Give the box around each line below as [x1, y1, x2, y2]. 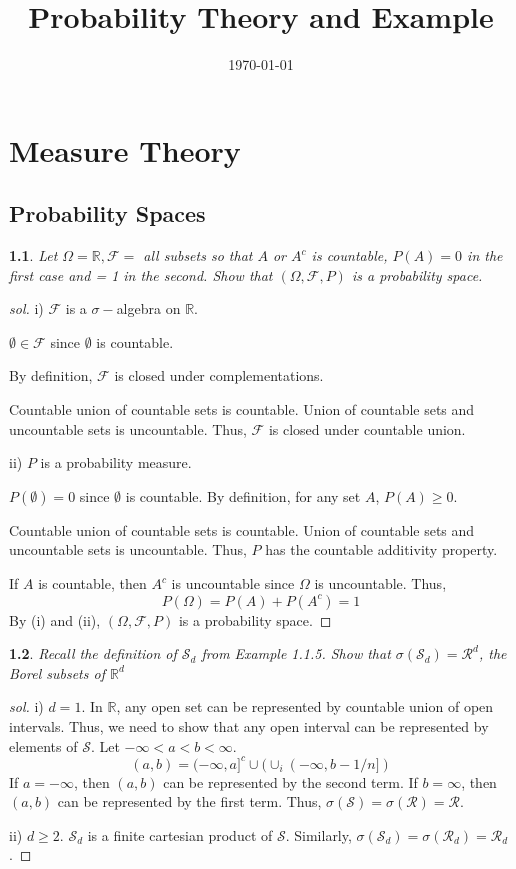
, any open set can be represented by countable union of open [116, 696, 494, 717]
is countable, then [38, 573, 147, 594]
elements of [9, 735, 78, 756]
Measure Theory [9, 129, 241, 170]
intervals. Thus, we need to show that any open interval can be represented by [9, 716, 489, 737]
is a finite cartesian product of [87, 824, 273, 845]
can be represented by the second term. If [163, 771, 418, 792]
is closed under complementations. [114, 365, 324, 386]
